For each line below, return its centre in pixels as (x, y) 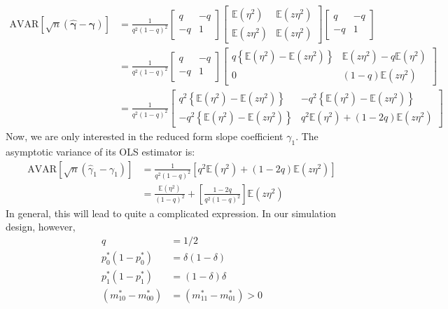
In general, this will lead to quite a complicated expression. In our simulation (171, 213)
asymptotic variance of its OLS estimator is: (100, 152)
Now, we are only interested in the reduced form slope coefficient (145, 136)
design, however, (41, 227)
